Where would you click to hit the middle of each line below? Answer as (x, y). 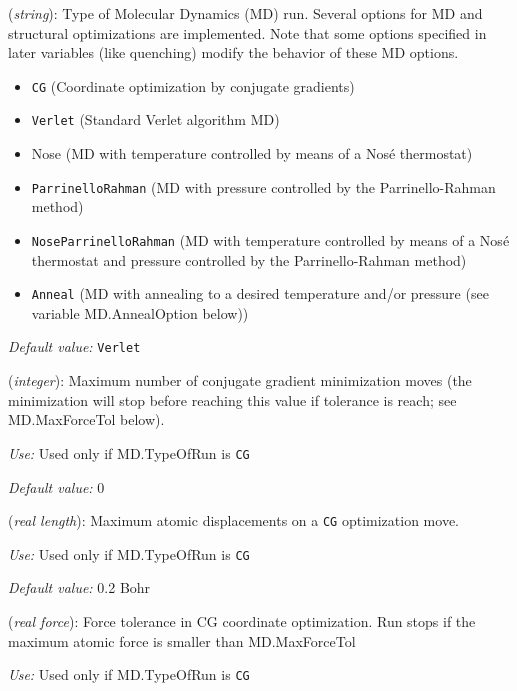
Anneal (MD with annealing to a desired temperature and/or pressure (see (260, 293)
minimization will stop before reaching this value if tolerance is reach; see (232, 399)
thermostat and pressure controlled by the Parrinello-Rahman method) (249, 259)
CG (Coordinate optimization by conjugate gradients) (193, 85)
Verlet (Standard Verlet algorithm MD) (155, 119)
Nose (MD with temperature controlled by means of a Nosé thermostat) (252, 153)
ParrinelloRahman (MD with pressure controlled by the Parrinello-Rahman (263, 186)
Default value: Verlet (74, 346)
